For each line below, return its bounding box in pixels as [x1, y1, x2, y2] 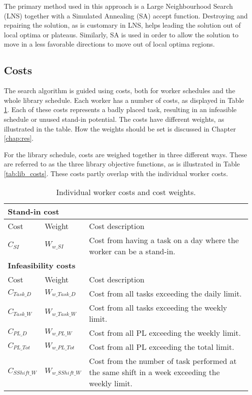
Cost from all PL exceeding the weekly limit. [89, 327, 241, 338]
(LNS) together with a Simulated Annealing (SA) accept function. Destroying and [4, 10, 248, 20]
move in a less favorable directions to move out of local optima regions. [4, 39, 215, 49]
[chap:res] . [4, 133, 34, 143]
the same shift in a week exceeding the [89, 366, 220, 378]
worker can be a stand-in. [89, 245, 175, 257]
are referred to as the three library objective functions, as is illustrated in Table [4, 159, 240, 169]
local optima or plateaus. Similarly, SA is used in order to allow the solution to [4, 29, 238, 39]
